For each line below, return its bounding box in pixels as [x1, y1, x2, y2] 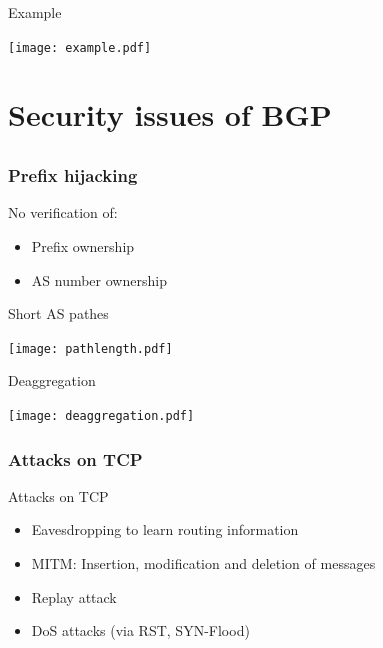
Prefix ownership [31, 235, 135, 256]
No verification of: [8, 202, 118, 223]
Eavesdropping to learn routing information [31, 519, 299, 540]
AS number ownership [31, 269, 167, 290]
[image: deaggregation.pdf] [8, 408, 195, 423]
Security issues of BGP [8, 94, 332, 135]
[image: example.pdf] [8, 40, 152, 55]
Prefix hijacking [8, 163, 138, 188]
